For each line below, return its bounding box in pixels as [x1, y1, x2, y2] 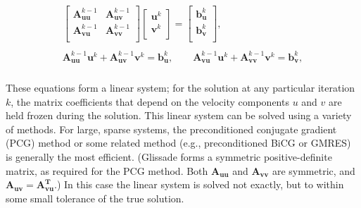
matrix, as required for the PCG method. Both [6, 163, 208, 178]
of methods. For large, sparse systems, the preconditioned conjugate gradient [6, 121, 337, 136]
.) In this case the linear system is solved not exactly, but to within [54, 177, 344, 192]
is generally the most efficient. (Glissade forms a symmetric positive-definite [6, 149, 332, 164]
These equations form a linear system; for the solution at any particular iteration [6, 80, 355, 95]
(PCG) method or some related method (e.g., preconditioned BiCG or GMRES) [6, 135, 351, 150]
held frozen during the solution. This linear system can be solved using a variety [6, 108, 352, 123]
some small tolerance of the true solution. [6, 190, 184, 205]
